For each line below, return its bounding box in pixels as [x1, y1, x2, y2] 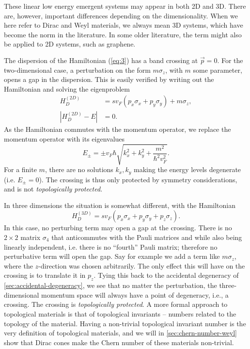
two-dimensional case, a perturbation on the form [4, 64, 151, 75]
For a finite [4, 164, 37, 174]
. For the [217, 55, 243, 65]
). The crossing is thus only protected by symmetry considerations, [39, 174, 237, 184]
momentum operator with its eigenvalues [4, 134, 125, 143]
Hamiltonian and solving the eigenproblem [4, 83, 130, 94]
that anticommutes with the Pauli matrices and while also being [51, 232, 242, 242]
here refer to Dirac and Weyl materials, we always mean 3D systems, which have [4, 20, 243, 30]
